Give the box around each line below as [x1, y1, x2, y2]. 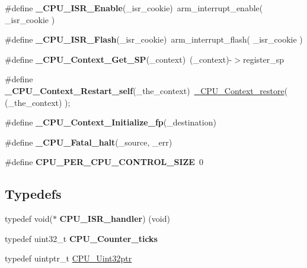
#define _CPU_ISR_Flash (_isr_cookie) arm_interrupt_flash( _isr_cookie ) [5, 33, 303, 46]
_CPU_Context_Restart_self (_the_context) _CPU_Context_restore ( [5, 84, 288, 96]
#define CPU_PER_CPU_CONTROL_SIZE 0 [5, 156, 203, 168]
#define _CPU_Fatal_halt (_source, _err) [5, 135, 172, 148]
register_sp [242, 53, 284, 65]
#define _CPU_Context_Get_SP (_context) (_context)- [5, 53, 232, 65]
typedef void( [5, 212, 53, 225]
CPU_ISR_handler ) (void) [59, 212, 170, 225]
